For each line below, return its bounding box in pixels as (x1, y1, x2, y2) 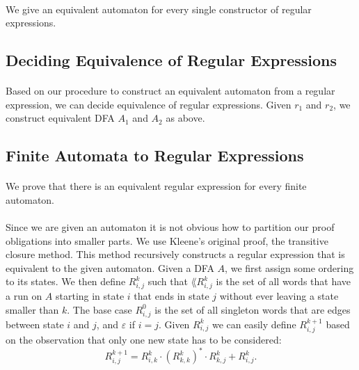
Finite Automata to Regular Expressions (6, 145, 304, 166)
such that (147, 274, 188, 289)
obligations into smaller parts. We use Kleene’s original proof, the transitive (6, 233, 328, 248)
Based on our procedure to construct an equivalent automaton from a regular (6, 83, 335, 98)
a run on (6, 289, 42, 303)
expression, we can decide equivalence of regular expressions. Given (6, 97, 292, 111)
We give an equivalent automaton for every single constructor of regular (6, 1, 312, 16)
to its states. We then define (6, 274, 126, 289)
